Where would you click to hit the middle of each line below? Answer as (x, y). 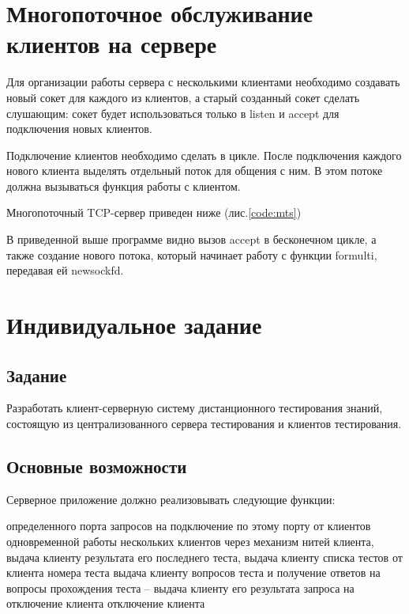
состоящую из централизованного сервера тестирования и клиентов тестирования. (204, 424)
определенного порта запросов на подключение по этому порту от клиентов (189, 526)
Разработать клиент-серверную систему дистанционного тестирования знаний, (195, 408)
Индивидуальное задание (134, 325)
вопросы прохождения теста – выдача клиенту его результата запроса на (180, 587)
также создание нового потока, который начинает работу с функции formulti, (192, 254)
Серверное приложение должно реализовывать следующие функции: (171, 499)
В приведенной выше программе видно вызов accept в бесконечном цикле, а (191, 239)
